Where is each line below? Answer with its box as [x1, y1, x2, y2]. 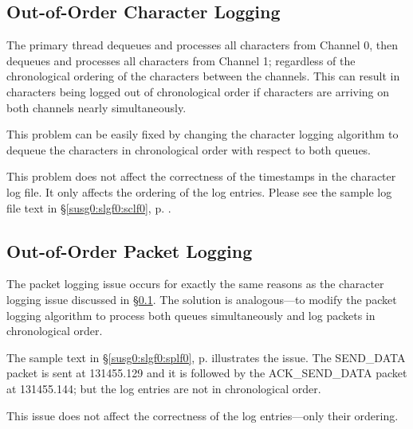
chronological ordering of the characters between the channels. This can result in [6, 68, 400, 84]
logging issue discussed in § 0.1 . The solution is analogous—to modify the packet [6, 291, 397, 307]
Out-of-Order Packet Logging [6, 238, 253, 263]
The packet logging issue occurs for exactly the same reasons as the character [6, 275, 384, 292]
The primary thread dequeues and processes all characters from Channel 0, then [6, 37, 399, 53]
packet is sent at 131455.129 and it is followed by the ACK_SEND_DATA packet [6, 365, 407, 381]
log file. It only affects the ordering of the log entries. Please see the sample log [6, 183, 392, 200]
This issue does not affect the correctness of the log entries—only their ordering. [6, 407, 399, 423]
